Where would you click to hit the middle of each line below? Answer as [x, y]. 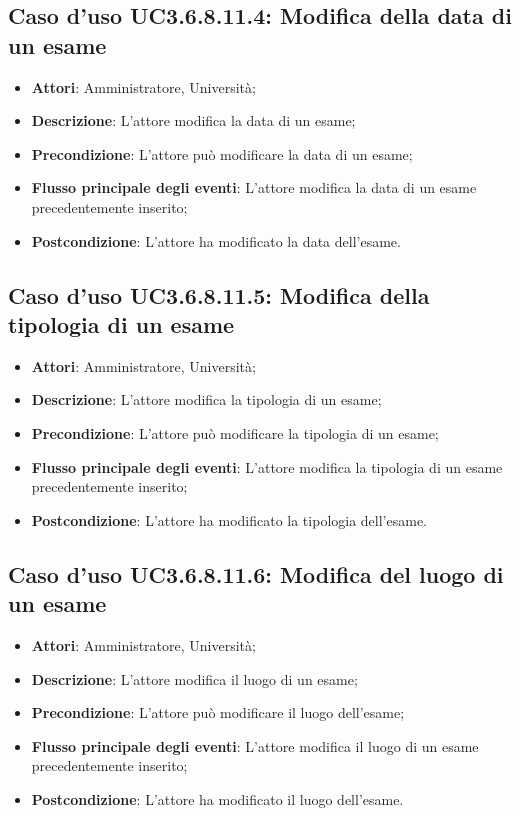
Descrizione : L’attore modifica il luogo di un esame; [194, 678]
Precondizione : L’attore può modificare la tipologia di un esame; [235, 432]
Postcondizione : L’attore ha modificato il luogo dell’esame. [217, 798]
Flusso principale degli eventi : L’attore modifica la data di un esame [254, 187]
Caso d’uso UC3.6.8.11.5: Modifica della [219, 294]
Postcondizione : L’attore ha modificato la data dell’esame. [216, 240]
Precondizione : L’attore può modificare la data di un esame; [222, 153]
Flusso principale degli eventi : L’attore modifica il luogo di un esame [255, 745]
